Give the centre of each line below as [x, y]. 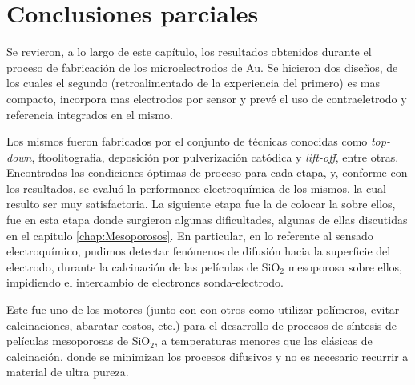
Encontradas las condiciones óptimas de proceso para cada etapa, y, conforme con [207, 172]
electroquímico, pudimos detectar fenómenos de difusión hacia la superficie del [199, 251]
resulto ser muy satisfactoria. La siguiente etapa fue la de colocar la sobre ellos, [201, 204]
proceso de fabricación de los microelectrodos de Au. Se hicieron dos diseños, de [202, 67]
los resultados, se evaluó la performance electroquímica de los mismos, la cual [196, 188]
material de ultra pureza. [68, 372]
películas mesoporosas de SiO [79, 341]
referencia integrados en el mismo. [90, 114]
